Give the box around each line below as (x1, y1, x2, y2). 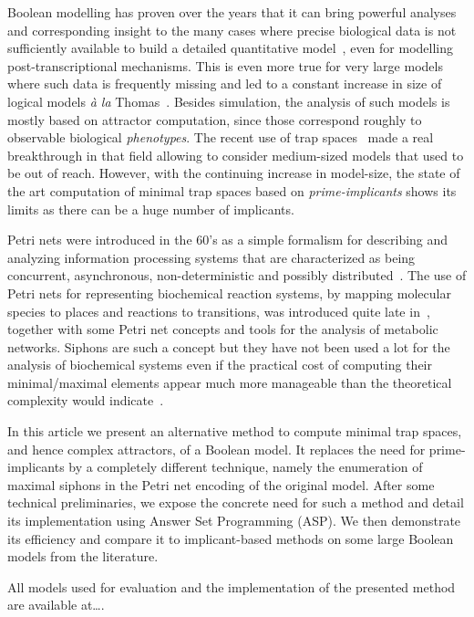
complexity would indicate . (7, 391, 164, 410)
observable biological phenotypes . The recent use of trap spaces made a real (7, 128, 434, 147)
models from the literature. (7, 547, 159, 566)
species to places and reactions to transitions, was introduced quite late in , (7, 301, 430, 320)
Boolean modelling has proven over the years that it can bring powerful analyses (7, 3, 457, 21)
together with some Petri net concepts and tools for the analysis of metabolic (7, 319, 438, 339)
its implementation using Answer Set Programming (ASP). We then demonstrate (7, 511, 461, 530)
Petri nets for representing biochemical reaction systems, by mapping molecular (7, 283, 451, 302)
